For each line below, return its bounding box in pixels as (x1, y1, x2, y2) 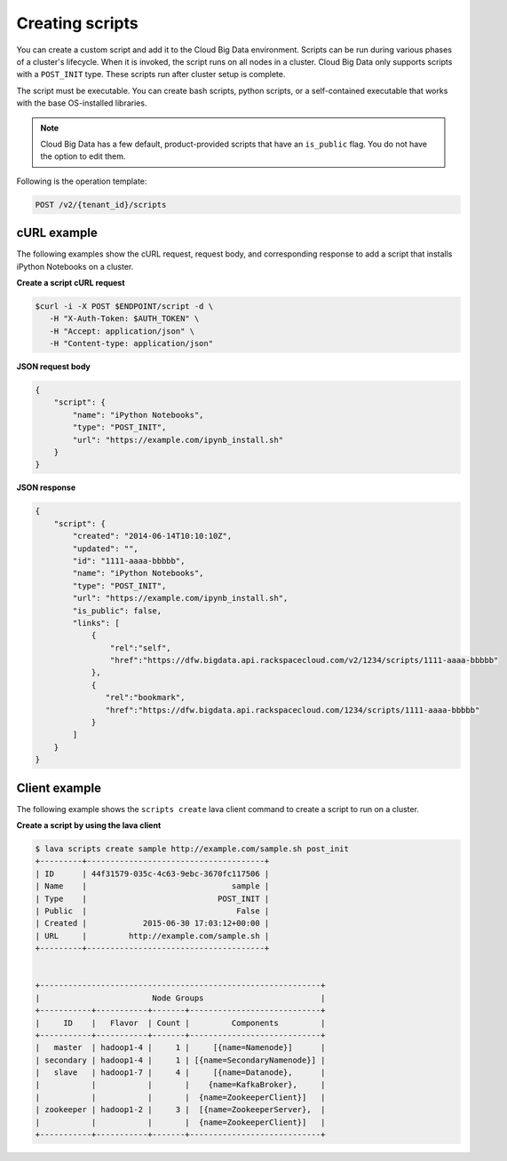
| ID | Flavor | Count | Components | (35, 1017, 326, 1028)
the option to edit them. (40, 151, 126, 162)
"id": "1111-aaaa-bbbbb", (72, 556, 186, 565)
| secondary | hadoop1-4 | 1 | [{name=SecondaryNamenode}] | (35, 1054, 326, 1065)
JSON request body (16, 361, 91, 372)
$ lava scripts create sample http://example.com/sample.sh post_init (35, 844, 350, 854)
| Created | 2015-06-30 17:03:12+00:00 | (35, 919, 270, 928)
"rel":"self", (109, 643, 172, 652)
